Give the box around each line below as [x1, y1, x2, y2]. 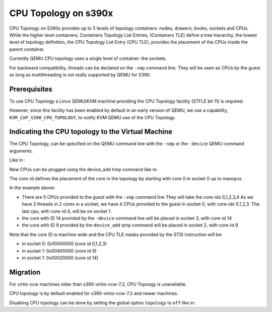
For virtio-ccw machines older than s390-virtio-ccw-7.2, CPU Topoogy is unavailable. [9, 281, 187, 287]
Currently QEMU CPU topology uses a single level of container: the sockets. [9, 55, 167, 61]
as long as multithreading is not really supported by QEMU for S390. [9, 71, 151, 77]
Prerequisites [9, 85, 52, 93]
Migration [9, 268, 41, 276]
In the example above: [9, 185, 55, 191]
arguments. [9, 147, 33, 153]
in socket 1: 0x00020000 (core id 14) [22, 255, 99, 261]
